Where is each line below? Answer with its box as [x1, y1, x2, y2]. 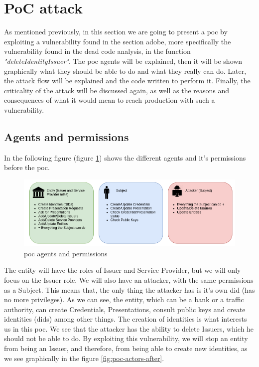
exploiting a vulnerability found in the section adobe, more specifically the [4, 36, 231, 46]
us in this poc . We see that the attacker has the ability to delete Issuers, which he [4, 323, 254, 334]
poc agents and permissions [24, 248, 108, 258]
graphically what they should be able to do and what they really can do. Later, [4, 65, 247, 76]
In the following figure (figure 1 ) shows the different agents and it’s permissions [4, 152, 246, 163]
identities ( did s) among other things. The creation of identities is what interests [4, 314, 247, 324]
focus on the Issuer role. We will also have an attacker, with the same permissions [4, 274, 254, 285]
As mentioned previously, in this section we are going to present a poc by [4, 26, 228, 37]
